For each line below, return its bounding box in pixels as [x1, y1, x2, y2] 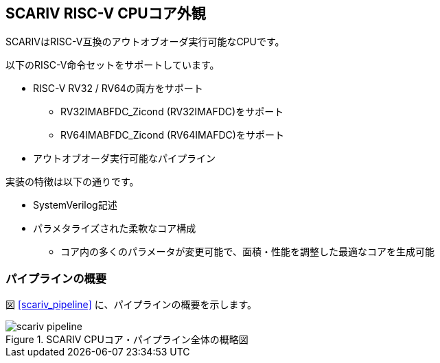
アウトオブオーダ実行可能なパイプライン [33, 152, 216, 165]
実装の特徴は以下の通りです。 [5, 176, 139, 188]
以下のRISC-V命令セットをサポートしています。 [5, 59, 220, 71]
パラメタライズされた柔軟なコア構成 [33, 222, 196, 235]
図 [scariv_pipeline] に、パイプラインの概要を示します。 [5, 298, 257, 311]
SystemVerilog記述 [33, 199, 117, 211]
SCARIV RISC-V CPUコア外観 [5, 5, 206, 22]
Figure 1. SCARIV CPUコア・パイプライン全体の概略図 [5, 333, 248, 346]
